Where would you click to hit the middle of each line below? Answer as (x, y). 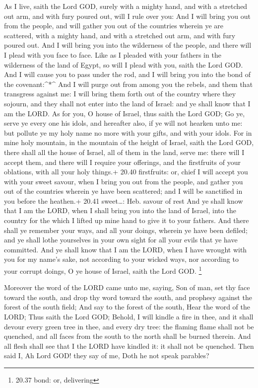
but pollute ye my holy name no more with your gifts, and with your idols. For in (128, 132)
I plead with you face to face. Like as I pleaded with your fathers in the (113, 54)
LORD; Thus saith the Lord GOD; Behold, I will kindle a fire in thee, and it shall (129, 317)
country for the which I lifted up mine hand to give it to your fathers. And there (127, 220)
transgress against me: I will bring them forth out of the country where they (120, 94)
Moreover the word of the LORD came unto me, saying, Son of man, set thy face (127, 287)
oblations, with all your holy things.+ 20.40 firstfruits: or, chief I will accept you (126, 172)
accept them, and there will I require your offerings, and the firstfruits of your (122, 162)
